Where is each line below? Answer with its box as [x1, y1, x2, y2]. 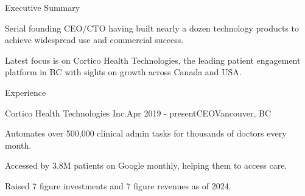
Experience [5, 86, 46, 98]
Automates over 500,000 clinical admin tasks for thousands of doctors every [5, 127, 287, 140]
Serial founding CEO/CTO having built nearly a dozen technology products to [5, 21, 300, 34]
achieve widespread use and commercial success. [5, 33, 184, 46]
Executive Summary [5, 1, 80, 13]
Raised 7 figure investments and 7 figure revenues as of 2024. [5, 179, 231, 192]
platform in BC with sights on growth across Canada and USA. [5, 66, 242, 78]
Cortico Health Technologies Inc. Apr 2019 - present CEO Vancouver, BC [5, 106, 272, 119]
